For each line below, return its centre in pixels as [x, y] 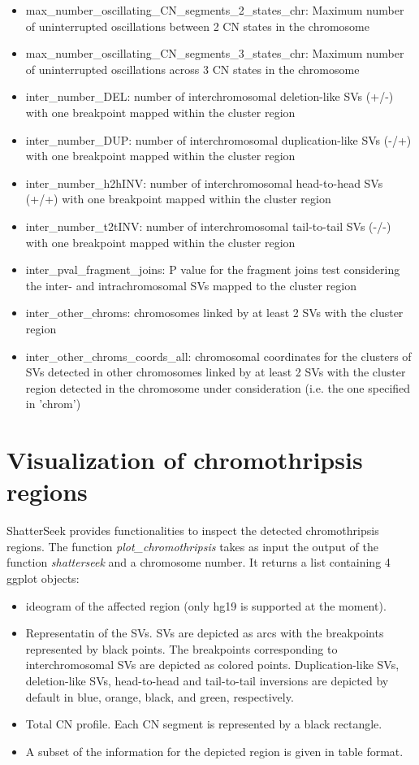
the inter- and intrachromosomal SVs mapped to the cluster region [191, 285]
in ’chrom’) [53, 404]
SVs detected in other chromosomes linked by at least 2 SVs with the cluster [216, 372]
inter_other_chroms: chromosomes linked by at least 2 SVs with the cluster [214, 313]
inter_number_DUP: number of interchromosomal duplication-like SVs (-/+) [218, 139]
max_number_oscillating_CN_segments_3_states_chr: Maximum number [215, 53]
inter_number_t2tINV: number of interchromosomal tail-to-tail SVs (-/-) [208, 226]
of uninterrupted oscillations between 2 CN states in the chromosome [197, 26]
